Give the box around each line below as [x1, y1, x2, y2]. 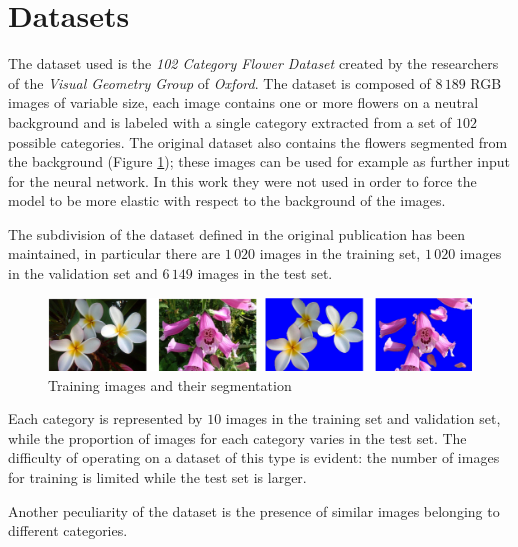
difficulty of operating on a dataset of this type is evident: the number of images [8, 447, 500, 468]
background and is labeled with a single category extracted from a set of [8, 111, 452, 132]
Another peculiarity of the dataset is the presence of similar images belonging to [8, 500, 500, 521]
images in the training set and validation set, [225, 408, 501, 429]
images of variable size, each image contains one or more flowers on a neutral [8, 92, 479, 113]
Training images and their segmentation [48, 374, 292, 395]
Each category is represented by [8, 408, 203, 429]
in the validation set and [8, 263, 158, 284]
